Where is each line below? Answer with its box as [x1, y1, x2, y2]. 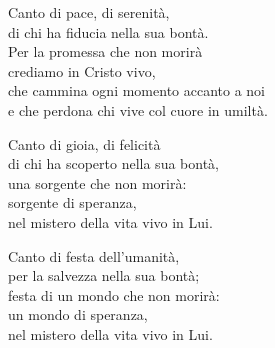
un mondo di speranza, [8, 304, 148, 325]
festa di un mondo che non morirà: [8, 284, 220, 305]
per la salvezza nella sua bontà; [8, 265, 200, 286]
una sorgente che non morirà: [8, 172, 187, 193]
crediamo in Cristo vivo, [8, 60, 156, 81]
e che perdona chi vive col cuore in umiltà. [8, 99, 268, 120]
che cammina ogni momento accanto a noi [8, 80, 266, 101]
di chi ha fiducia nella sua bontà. [8, 21, 209, 42]
